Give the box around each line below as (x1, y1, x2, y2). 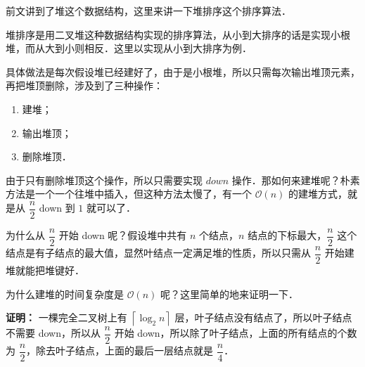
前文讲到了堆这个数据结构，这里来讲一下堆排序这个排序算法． (6, 4, 291, 18)
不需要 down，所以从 (6, 326, 101, 340)
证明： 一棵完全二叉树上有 (6, 310, 127, 325)
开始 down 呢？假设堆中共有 (58, 228, 187, 243)
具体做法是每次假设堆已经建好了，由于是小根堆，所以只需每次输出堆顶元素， (6, 64, 360, 79)
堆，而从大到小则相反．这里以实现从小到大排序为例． (6, 41, 252, 56)
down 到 (39, 200, 75, 215)
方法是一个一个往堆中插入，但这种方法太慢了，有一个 (6, 186, 252, 201)
